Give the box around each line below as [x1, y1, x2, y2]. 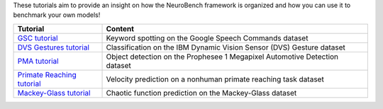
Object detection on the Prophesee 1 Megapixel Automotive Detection [106, 52, 339, 62]
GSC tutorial [17, 33, 58, 42]
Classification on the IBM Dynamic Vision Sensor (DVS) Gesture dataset [106, 42, 345, 52]
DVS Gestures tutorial [17, 42, 90, 52]
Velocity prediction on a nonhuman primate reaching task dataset [106, 74, 324, 84]
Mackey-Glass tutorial [17, 88, 91, 98]
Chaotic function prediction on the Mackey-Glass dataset [106, 88, 297, 98]
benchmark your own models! [13, 11, 101, 19]
